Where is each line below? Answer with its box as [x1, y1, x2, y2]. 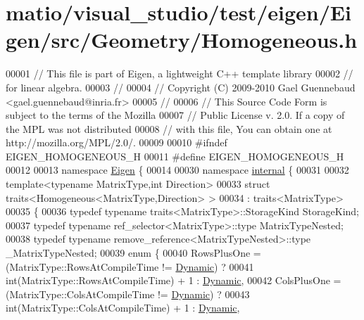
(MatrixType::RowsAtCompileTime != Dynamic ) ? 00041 [6, 259, 254, 274]
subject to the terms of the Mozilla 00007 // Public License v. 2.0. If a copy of [6, 108, 345, 122]
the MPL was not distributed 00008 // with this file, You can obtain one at [6, 121, 332, 136]
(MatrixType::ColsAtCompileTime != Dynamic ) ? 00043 [6, 286, 250, 301]
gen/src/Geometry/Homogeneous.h [6, 25, 358, 54]
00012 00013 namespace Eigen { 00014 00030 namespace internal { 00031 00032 [6, 162, 349, 177]
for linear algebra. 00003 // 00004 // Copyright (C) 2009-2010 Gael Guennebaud [6, 79, 356, 94]
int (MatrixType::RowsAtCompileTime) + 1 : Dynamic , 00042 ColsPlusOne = [6, 273, 341, 288]
